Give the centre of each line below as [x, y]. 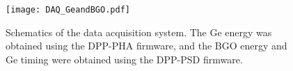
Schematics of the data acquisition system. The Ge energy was [139, 32]
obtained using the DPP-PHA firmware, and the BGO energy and [146, 46]
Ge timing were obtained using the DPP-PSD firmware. [124, 59]
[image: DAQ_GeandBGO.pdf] [68, 10]
